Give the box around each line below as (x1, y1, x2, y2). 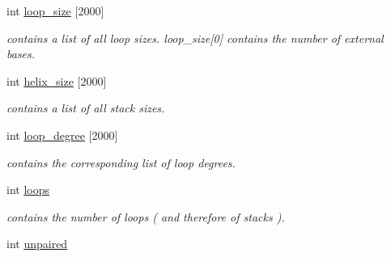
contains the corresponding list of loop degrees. (6, 154, 236, 171)
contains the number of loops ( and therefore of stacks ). (6, 208, 285, 225)
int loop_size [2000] (6, 2, 104, 19)
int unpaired (6, 235, 68, 252)
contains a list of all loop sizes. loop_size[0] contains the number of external (6, 29, 384, 46)
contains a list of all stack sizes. (6, 99, 165, 116)
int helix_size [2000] (6, 72, 107, 89)
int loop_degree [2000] (6, 126, 118, 143)
